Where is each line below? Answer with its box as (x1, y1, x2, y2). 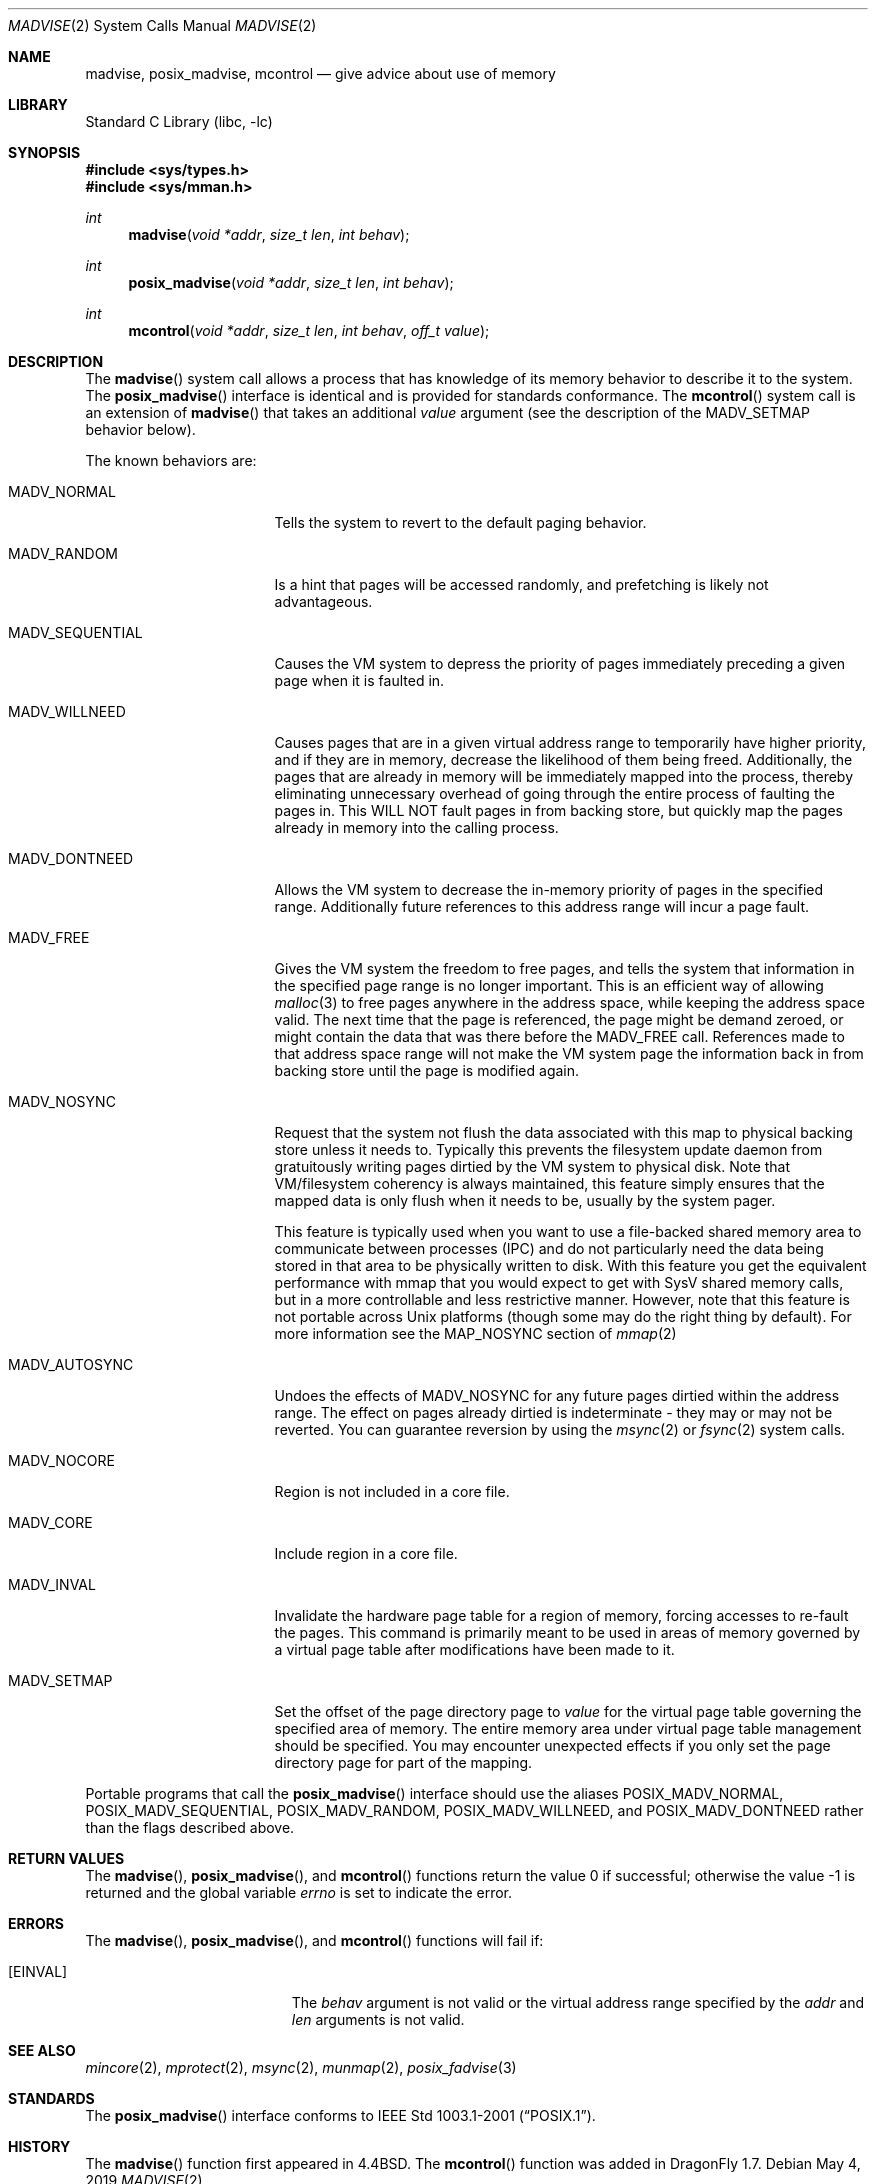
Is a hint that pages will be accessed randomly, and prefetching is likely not (274, 576, 769, 593)
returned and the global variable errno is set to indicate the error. (85, 1884, 513, 1901)
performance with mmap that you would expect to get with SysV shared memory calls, (274, 1274, 844, 1291)
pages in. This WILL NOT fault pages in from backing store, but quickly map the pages (274, 802, 844, 819)
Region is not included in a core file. (274, 1483, 510, 1500)
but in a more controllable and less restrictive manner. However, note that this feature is (274, 1291, 850, 1308)
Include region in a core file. (274, 1545, 458, 1562)
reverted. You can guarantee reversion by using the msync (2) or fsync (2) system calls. (274, 1421, 846, 1438)
